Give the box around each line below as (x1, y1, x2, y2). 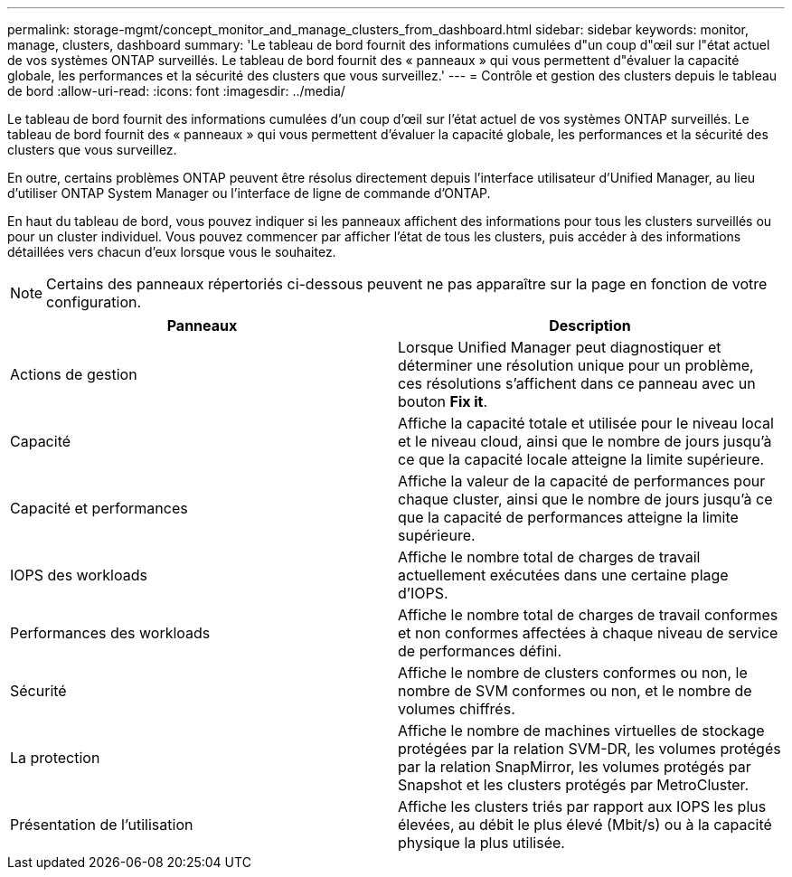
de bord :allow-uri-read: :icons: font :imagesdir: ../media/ (7, 83, 345, 99)
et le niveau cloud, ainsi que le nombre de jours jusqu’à (398, 432, 772, 450)
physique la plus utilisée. (398, 834, 565, 852)
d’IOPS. (398, 584, 448, 602)
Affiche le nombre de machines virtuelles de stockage (398, 721, 765, 740)
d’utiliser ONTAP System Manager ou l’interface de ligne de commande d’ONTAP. (7, 185, 491, 201)
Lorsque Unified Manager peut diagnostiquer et (398, 338, 721, 356)
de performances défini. (398, 642, 562, 660)
